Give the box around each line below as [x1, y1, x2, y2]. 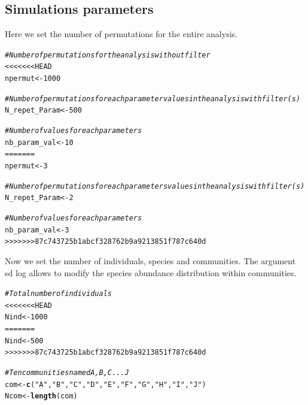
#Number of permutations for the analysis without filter [5, 50, 211, 59]
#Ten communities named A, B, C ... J [5, 368, 129, 377]
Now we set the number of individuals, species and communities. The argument [5, 254, 296, 267]
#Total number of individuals [5, 289, 112, 298]
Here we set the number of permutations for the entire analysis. [5, 28, 237, 40]
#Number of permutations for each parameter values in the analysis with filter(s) [5, 94, 301, 103]
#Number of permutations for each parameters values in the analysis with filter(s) [5, 182, 305, 191]
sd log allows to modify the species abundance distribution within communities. [5, 266, 297, 279]
